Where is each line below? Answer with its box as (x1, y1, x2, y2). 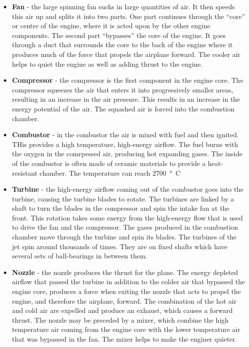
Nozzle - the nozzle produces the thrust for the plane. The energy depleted (12, 267, 238, 277)
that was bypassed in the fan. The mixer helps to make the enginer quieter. (12, 334, 237, 344)
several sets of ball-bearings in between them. (12, 251, 148, 261)
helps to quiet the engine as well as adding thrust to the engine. (12, 58, 203, 69)
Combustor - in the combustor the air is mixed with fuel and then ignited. (12, 129, 239, 140)
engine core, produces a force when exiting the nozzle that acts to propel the (12, 286, 241, 296)
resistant (12, 167, 38, 178)
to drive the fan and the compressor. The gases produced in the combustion (12, 222, 238, 232)
